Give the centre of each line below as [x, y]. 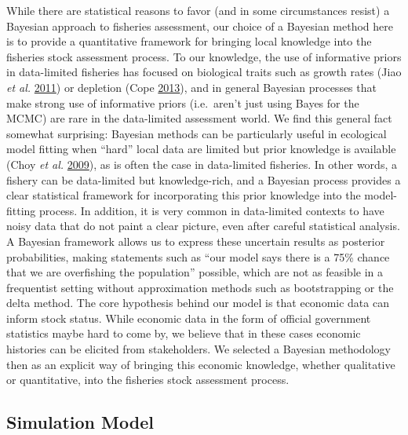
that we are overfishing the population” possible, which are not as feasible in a [195, 272]
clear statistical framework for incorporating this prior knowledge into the [184, 195]
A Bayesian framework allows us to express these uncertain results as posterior [196, 241]
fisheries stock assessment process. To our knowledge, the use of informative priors [204, 56]
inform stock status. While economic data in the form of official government [189, 318]
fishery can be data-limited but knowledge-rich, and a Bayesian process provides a [204, 179]
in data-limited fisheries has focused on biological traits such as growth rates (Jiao [204, 72]
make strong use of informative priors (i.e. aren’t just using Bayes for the [183, 102]
